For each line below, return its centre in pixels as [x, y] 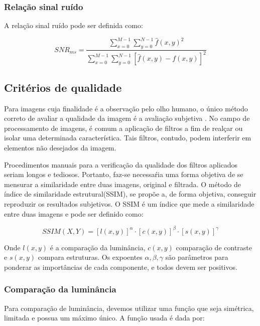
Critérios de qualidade [63, 87]
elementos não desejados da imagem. [60, 148]
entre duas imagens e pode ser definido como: [74, 213]
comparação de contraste [214, 247]
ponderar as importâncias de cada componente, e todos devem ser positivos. [121, 267]
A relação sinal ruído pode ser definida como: [74, 25]
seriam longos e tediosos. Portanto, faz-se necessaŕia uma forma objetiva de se [124, 174]
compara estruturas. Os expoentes [90, 257]
